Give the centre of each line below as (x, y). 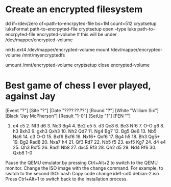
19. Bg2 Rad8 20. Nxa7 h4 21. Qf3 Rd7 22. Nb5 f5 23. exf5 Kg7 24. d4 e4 (89, 142)
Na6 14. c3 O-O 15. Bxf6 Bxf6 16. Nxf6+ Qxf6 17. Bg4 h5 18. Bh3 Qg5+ (86, 137)
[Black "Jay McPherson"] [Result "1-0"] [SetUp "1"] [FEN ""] (68, 116)
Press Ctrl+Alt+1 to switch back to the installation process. (67, 179)
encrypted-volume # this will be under (77, 34)
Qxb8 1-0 (22, 153)
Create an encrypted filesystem (74, 9)
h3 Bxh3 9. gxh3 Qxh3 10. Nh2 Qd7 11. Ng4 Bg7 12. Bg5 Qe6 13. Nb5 (84, 131)
